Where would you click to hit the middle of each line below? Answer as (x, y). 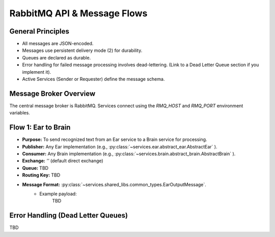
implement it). (37, 72)
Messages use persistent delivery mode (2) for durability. (82, 50)
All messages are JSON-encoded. (58, 44)
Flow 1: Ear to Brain (40, 127)
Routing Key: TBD (41, 175)
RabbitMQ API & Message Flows (78, 13)
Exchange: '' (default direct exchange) (63, 161)
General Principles (39, 31)
